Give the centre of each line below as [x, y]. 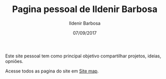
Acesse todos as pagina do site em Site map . [52, 71]
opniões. [14, 61]
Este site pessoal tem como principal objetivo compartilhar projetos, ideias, [83, 56]
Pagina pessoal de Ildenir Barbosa [85, 9]
